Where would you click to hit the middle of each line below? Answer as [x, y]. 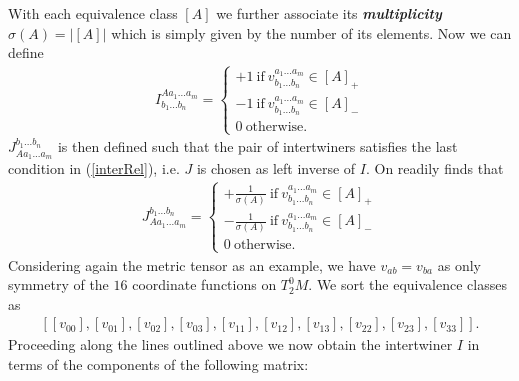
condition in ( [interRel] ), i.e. [94, 168]
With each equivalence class [93, 13]
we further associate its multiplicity [329, 13]
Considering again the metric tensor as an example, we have [192, 264]
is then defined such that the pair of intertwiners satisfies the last [257, 146]
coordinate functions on [204, 284]
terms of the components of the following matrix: [158, 364]
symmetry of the [58, 284]
